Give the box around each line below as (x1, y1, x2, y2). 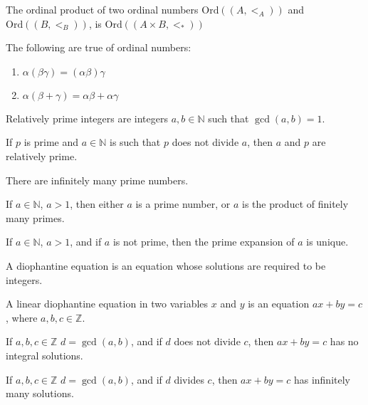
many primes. (6, 210, 65, 225)
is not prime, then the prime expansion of (112, 234, 295, 249)
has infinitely (293, 372, 350, 386)
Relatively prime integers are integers (6, 110, 168, 125)
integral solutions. (6, 347, 83, 362)
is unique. (306, 234, 349, 249)
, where (6, 310, 38, 325)
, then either (70, 196, 124, 211)
